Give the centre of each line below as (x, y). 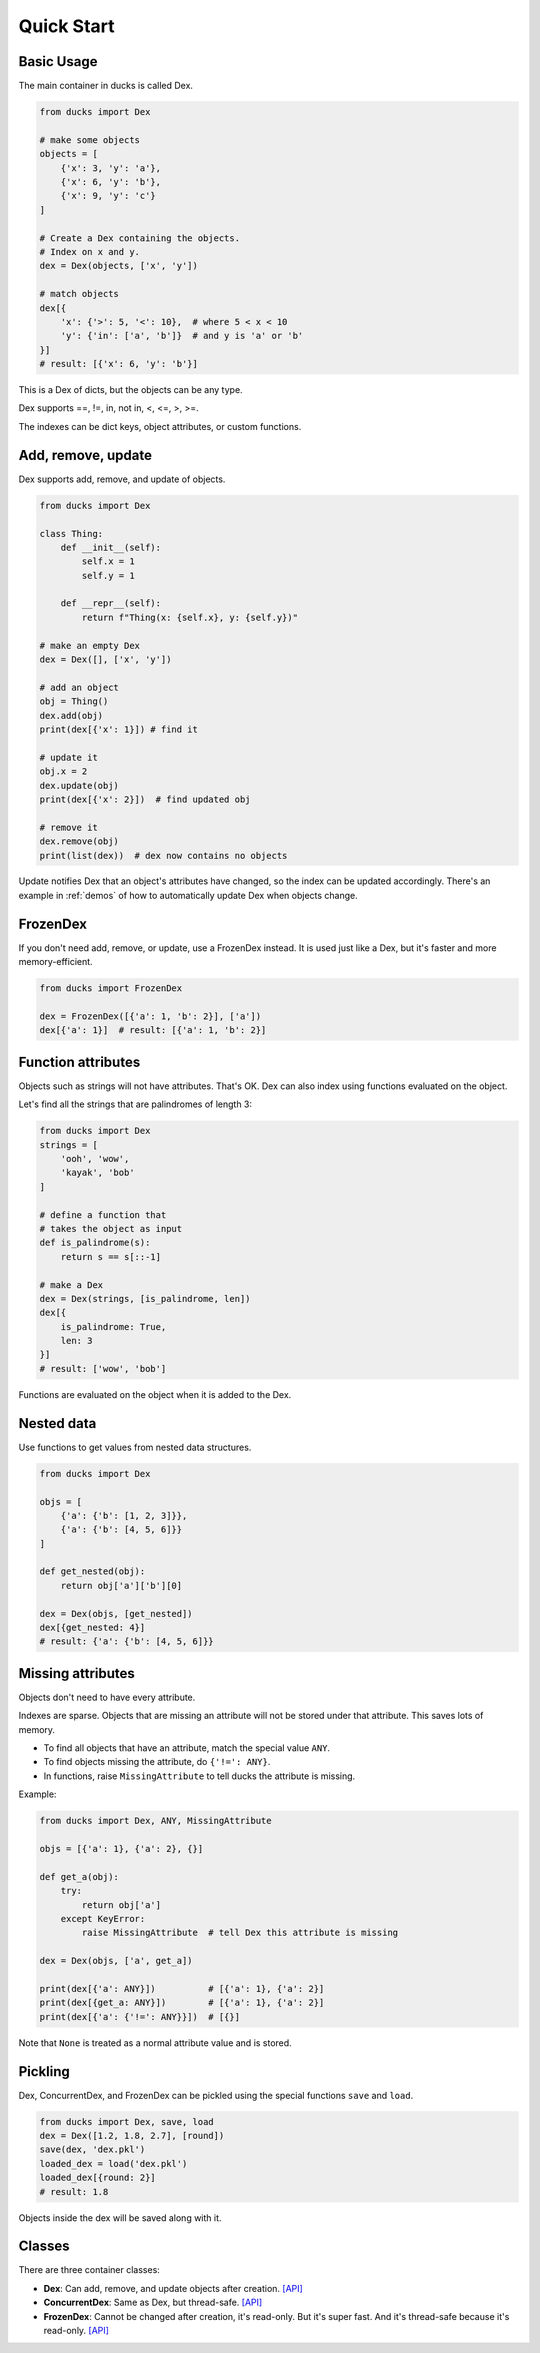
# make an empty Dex (89, 645)
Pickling (44, 2071)
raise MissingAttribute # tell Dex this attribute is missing (240, 1933)
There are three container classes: (89, 2270)
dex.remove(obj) (79, 841)
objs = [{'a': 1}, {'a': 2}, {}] (121, 1849)
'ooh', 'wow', (95, 1158)
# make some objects (89, 139)
